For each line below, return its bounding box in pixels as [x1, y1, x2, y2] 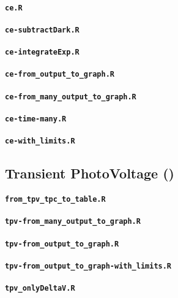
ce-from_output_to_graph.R [5, 70, 114, 79]
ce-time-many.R [5, 114, 67, 123]
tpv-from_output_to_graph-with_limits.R [5, 261, 172, 270]
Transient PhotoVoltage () [5, 164, 174, 183]
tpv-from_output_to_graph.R [5, 239, 119, 248]
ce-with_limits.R [5, 137, 75, 146]
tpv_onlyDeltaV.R [5, 284, 75, 293]
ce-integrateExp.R [5, 48, 80, 57]
